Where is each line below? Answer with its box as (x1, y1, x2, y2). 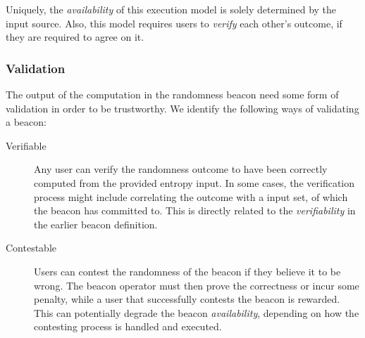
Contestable (6, 240, 57, 255)
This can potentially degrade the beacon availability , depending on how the (34, 305, 359, 320)
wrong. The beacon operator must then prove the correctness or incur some (34, 278, 359, 292)
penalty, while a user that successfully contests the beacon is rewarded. (34, 292, 340, 306)
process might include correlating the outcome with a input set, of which (34, 189, 348, 204)
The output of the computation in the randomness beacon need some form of (6, 87, 339, 101)
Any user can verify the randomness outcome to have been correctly (34, 162, 328, 176)
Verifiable (6, 138, 47, 152)
